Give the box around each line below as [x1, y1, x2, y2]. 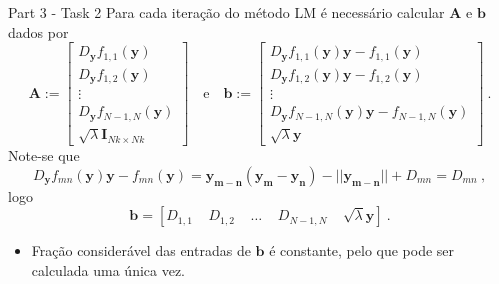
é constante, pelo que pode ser [269, 240, 455, 261]
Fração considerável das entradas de [31, 240, 251, 261]
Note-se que [8, 145, 80, 166]
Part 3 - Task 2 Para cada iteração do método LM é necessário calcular [8, 2, 445, 22]
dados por [8, 21, 69, 42]
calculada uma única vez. [31, 260, 186, 281]
